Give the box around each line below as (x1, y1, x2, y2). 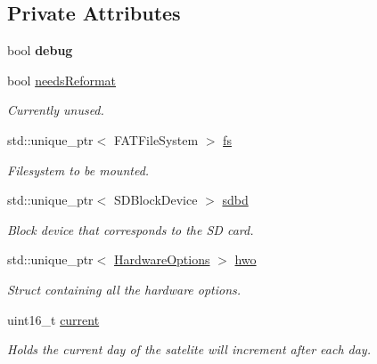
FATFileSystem (113, 130, 199, 149)
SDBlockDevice (113, 190, 198, 209)
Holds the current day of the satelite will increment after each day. (7, 340, 371, 359)
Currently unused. (7, 101, 104, 119)
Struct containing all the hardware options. (7, 279, 242, 298)
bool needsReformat (7, 70, 117, 89)
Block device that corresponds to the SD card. (7, 220, 254, 239)
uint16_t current (7, 310, 100, 328)
